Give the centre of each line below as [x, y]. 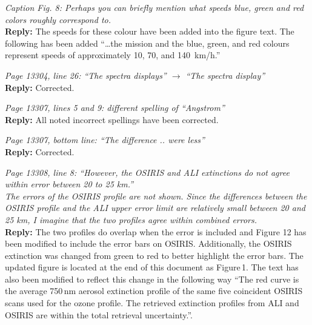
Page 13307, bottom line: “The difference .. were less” [105, 140]
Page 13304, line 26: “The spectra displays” [86, 75]
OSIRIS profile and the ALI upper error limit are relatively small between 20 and [155, 208]
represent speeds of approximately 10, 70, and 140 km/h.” [113, 55]
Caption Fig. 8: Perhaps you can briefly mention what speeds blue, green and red [154, 7]
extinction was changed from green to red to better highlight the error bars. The [154, 255]
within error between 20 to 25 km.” [69, 184]
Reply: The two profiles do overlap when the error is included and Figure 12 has [156, 231]
